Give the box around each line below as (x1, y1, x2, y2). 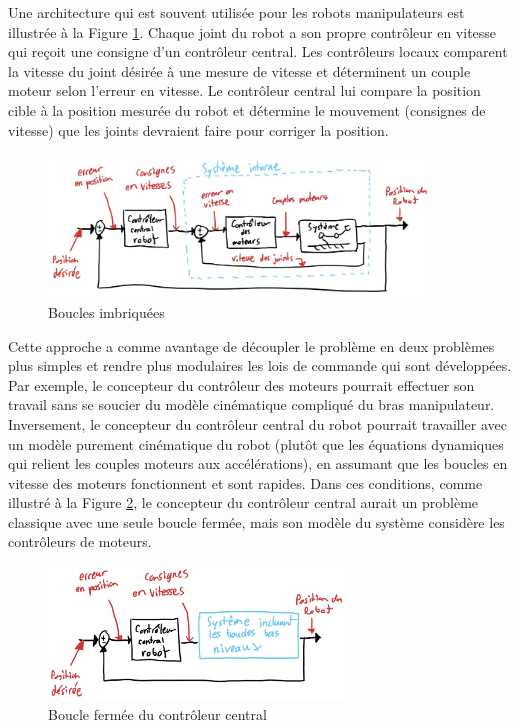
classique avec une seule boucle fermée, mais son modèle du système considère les (8, 511, 505, 532)
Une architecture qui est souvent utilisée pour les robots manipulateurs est (8, 2, 465, 22)
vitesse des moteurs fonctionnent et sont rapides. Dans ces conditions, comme (8, 472, 483, 493)
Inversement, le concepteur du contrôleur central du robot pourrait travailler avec (8, 413, 508, 434)
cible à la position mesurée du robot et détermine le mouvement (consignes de (8, 99, 486, 120)
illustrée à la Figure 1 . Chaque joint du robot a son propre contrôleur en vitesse (8, 21, 497, 42)
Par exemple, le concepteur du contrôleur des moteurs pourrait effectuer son (8, 374, 475, 395)
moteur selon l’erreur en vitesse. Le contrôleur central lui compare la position (8, 80, 481, 101)
